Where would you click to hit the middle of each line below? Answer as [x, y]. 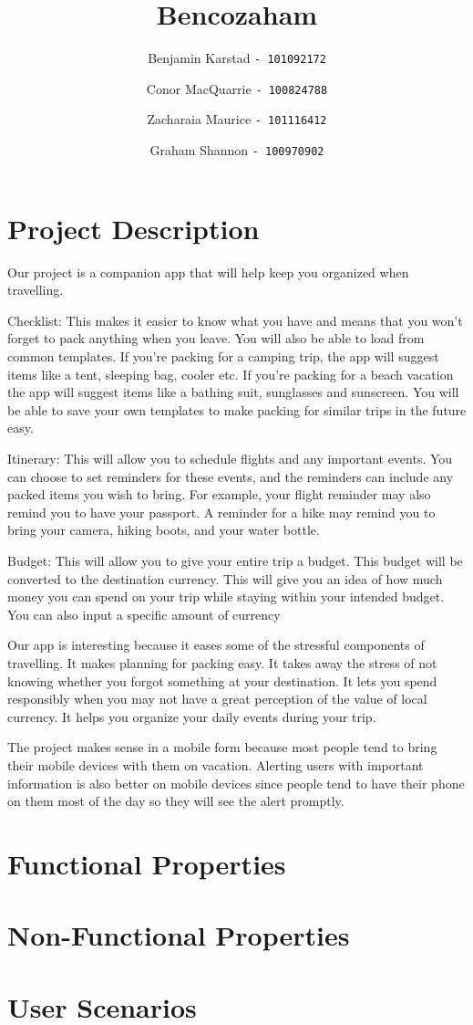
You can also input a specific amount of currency [144, 614]
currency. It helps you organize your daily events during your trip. [192, 716]
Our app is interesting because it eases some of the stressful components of [216, 645]
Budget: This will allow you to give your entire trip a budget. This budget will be [235, 560]
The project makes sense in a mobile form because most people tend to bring [222, 747]
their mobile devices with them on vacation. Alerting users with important [216, 764]
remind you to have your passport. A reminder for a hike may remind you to [221, 512]
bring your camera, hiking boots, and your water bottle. [164, 530]
